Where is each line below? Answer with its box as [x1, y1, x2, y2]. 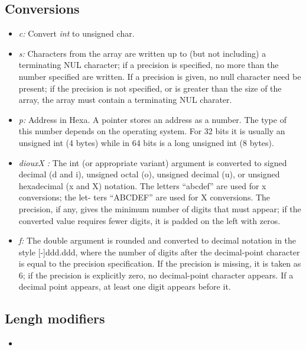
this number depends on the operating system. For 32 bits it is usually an [18, 125, 285, 137]
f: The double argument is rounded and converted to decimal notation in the [18, 234, 297, 247]
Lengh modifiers [5, 309, 105, 328]
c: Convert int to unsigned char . [18, 27, 135, 40]
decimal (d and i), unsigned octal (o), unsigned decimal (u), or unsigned [18, 168, 280, 180]
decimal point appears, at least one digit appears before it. [18, 280, 231, 293]
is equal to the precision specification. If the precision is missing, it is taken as [18, 257, 301, 270]
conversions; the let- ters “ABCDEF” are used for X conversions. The [18, 191, 271, 203]
